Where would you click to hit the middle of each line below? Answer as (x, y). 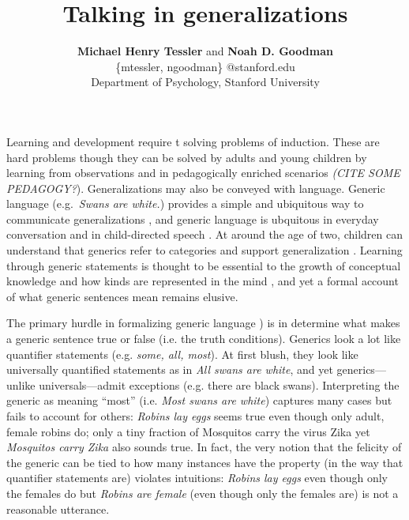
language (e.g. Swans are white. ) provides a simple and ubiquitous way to (185, 203)
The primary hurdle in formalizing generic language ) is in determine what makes (203, 323)
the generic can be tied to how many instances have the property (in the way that (205, 462)
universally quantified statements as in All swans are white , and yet (170, 369)
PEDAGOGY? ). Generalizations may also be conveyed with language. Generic (196, 188)
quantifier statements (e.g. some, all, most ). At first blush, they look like (182, 354)
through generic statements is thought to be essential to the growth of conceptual (204, 265)
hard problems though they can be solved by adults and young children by (187, 157)
